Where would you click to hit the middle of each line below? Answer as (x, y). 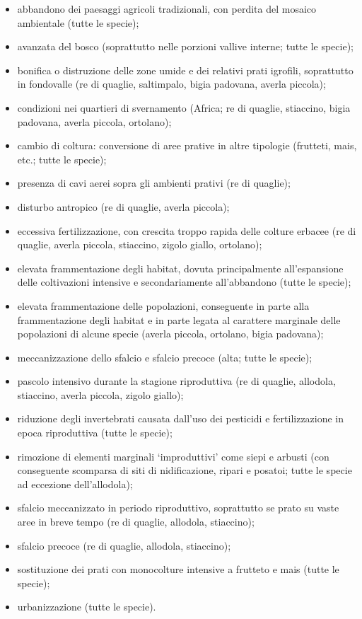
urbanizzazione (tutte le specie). (87, 607)
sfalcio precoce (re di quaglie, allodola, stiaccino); (124, 545)
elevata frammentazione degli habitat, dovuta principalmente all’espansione (180, 268)
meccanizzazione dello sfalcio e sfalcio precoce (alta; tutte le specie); (165, 357)
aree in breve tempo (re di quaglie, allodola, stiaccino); (136, 522)
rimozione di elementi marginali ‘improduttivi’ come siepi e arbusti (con (173, 456)
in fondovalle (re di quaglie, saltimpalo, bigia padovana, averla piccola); (171, 84)
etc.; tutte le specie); (62, 159)
